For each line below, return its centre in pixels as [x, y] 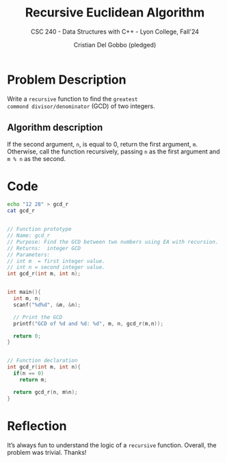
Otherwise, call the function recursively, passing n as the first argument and [113, 151]
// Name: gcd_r [29, 236]
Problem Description [67, 79]
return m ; [34, 379]
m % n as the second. [37, 158]
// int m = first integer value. [56, 261]
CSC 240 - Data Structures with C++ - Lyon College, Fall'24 [115, 32]
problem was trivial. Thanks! [47, 452]
